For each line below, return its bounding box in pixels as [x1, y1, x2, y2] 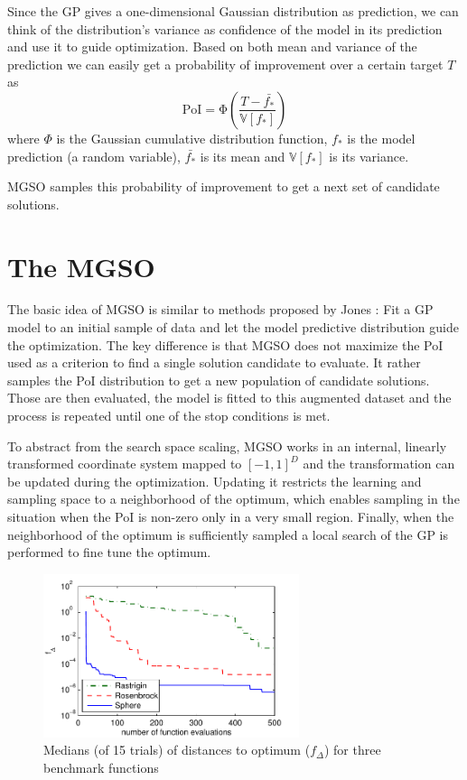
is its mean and [200, 146, 285, 165]
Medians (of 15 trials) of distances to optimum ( [43, 740, 311, 759]
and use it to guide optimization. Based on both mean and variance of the [7, 37, 417, 56]
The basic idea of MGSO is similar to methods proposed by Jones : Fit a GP [7, 300, 434, 319]
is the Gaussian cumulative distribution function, [56, 128, 328, 147]
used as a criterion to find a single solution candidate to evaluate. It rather [7, 353, 421, 372]
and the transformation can [303, 454, 455, 473]
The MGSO [7, 247, 155, 284]
